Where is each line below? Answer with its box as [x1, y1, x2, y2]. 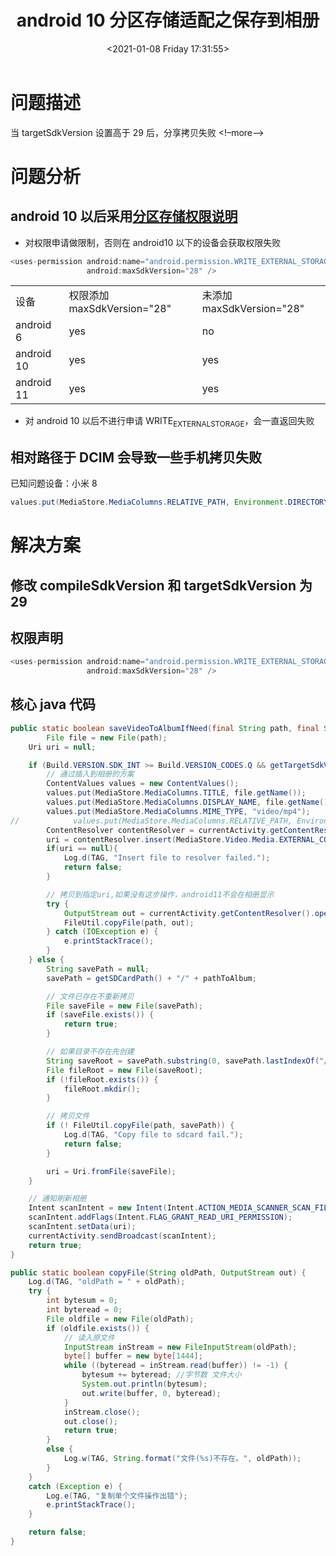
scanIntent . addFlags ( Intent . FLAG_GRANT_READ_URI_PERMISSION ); [28, 1212, 293, 1223]
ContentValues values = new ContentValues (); [46, 779, 240, 789]
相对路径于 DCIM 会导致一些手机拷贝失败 [10, 449, 263, 466]
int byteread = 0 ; [46, 1305, 123, 1315]
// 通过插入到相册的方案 [46, 769, 135, 780]
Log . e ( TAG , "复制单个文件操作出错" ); [46, 1491, 188, 1501]
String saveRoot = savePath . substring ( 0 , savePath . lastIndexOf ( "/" [46, 1056, 333, 1066]
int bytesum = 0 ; [46, 1296, 118, 1306]
